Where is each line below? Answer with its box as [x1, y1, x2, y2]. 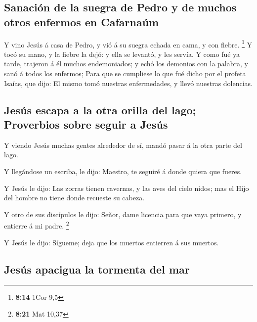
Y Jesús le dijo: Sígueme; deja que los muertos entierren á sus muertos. [4, 237, 219, 247]
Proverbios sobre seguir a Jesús [4, 117, 168, 132]
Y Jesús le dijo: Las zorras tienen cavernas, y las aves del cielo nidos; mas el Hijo [4, 183, 249, 193]
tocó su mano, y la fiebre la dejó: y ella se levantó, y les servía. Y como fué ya [4, 48, 240, 59]
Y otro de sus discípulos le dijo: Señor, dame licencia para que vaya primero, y [4, 209, 242, 219]
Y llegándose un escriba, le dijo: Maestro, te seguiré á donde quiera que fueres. [4, 166, 242, 176]
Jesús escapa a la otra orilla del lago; [4, 102, 196, 117]
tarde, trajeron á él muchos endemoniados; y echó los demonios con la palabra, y [4, 58, 248, 69]
